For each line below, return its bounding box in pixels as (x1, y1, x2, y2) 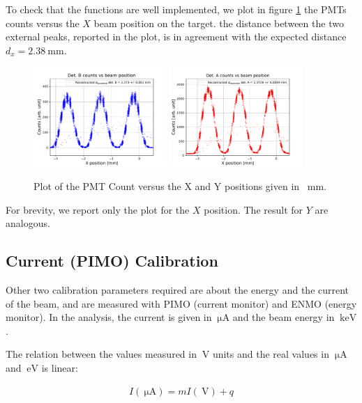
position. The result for (204, 202, 303, 216)
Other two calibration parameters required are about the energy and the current (6, 283, 349, 297)
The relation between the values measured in (6, 347, 197, 361)
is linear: (41, 361, 78, 375)
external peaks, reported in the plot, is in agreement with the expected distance (6, 29, 347, 44)
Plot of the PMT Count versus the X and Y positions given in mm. (33, 179, 326, 193)
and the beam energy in (232, 310, 335, 324)
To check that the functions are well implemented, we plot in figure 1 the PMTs (6, 2, 347, 16)
